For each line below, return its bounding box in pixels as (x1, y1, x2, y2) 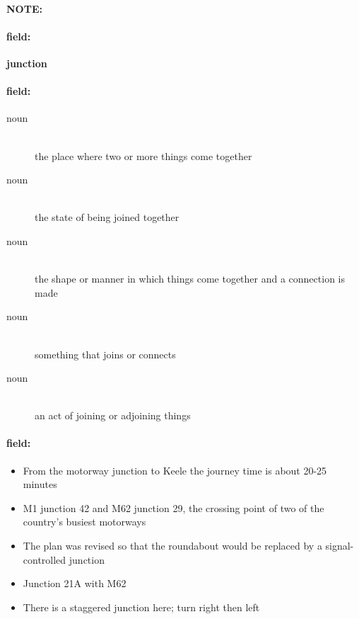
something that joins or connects (35, 346, 176, 361)
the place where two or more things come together (35, 148, 252, 163)
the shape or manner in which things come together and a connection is (35, 271, 345, 286)
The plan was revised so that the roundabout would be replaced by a (23, 538, 322, 553)
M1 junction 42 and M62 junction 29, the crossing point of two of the (23, 500, 324, 515)
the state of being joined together (35, 210, 179, 225)
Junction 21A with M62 (23, 576, 126, 591)
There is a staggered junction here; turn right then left (23, 599, 260, 614)
